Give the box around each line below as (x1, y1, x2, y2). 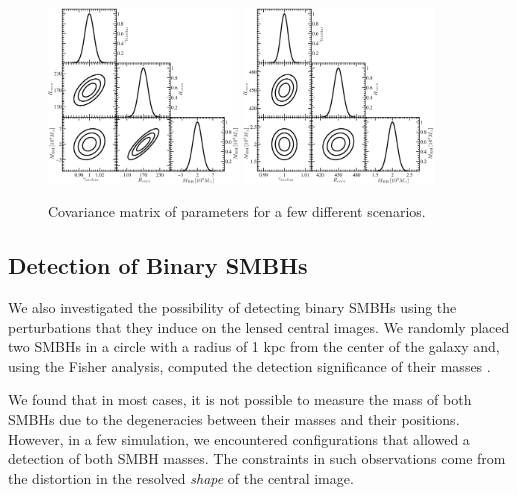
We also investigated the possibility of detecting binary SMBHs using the (8, 297, 457, 318)
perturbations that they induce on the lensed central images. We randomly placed (8, 316, 510, 337)
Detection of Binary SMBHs (8, 250, 308, 281)
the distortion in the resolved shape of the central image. (8, 467, 354, 488)
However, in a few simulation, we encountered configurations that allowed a (8, 428, 470, 449)
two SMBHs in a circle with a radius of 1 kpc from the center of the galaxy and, (8, 336, 500, 357)
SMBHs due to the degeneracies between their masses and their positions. (8, 409, 460, 430)
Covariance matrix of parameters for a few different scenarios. (48, 201, 426, 222)
